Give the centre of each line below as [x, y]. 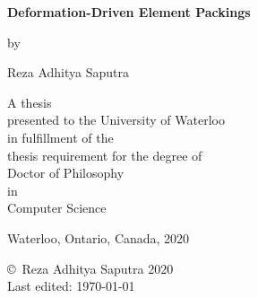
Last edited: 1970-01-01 [71, 286]
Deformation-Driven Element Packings [129, 12]
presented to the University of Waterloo [116, 120]
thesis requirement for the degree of [105, 155]
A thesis [30, 102]
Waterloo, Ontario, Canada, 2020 [99, 237]
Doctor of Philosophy [66, 173]
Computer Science [57, 208]
